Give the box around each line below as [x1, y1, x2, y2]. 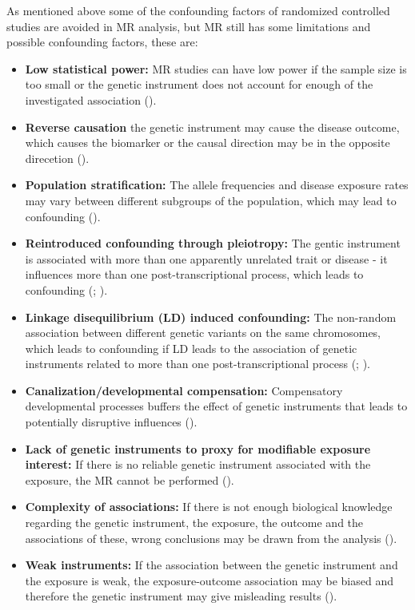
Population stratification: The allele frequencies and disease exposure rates [25, 176, 409, 193]
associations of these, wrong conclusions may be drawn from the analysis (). [25, 529, 397, 546]
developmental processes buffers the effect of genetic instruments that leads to [25, 398, 408, 414]
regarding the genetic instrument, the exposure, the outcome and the [25, 514, 364, 531]
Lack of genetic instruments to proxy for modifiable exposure [25, 440, 371, 457]
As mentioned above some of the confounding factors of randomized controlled [6, 2, 390, 18]
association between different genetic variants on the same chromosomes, [25, 324, 381, 341]
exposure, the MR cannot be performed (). [25, 471, 234, 488]
